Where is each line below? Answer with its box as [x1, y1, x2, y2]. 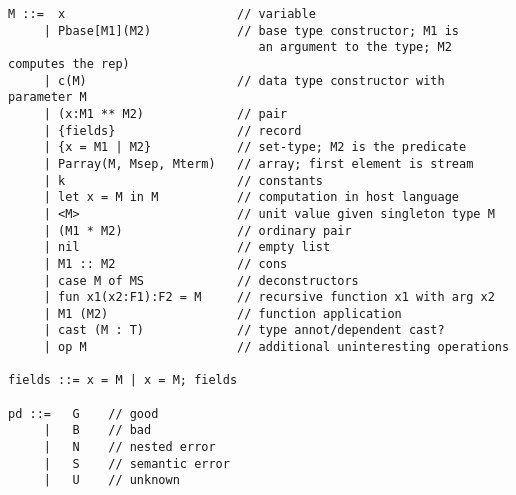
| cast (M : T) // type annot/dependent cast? [43, 323, 445, 338]
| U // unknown [43, 473, 180, 488]
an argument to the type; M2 [258, 40, 452, 55]
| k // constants [43, 173, 323, 188]
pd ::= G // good [8, 406, 159, 421]
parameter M [8, 90, 87, 105]
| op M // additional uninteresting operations [43, 340, 510, 355]
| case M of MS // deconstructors [43, 273, 359, 288]
